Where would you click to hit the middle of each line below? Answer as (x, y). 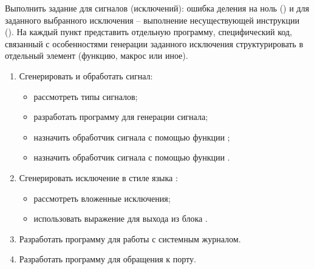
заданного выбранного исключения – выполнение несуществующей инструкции (152, 20)
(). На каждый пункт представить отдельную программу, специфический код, (148, 32)
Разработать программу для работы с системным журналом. (130, 238)
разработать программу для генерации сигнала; (121, 117)
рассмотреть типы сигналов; (86, 96)
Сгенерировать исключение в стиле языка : (98, 177)
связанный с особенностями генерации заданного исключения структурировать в (154, 43)
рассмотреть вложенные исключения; (102, 198)
